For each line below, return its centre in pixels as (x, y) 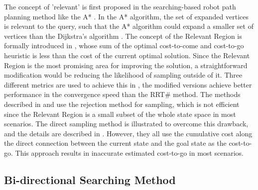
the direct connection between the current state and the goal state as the (115, 143)
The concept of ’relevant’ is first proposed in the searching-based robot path (120, 6)
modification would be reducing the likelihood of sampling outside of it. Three (123, 75)
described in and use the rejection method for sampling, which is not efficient (122, 104)
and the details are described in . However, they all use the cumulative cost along (128, 133)
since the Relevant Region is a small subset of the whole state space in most (120, 114)
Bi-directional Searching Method (90, 179)
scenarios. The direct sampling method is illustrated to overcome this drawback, (126, 124)
